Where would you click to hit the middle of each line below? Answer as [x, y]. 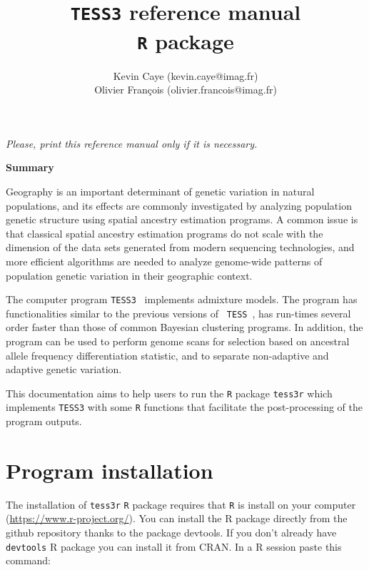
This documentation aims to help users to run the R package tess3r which [169, 393]
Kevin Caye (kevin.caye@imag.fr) [186, 75]
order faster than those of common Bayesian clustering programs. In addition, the [184, 327]
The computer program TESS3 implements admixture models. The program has [182, 299]
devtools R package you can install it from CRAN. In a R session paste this [174, 546]
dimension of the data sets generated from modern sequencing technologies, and [180, 247]
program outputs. [44, 421]
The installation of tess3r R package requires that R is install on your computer [181, 504]
